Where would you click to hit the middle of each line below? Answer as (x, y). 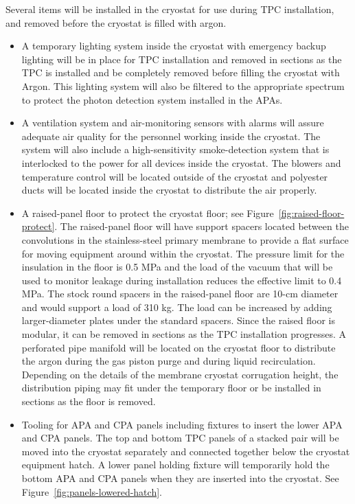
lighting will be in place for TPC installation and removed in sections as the (182, 59)
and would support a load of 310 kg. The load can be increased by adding (177, 307)
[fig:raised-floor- (311, 213)
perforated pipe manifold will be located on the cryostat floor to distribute (179, 347)
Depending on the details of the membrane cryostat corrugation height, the (180, 374)
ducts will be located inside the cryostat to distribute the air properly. (169, 190)
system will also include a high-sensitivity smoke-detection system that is (175, 149)
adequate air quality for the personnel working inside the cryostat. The (171, 136)
